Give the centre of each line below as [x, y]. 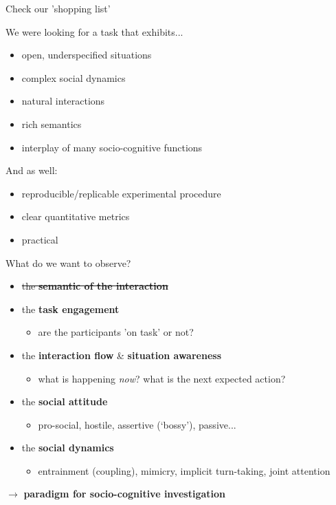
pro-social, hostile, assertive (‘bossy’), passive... [137, 424]
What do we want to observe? [68, 262]
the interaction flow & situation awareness [121, 355]
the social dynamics [68, 448]
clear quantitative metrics [76, 216]
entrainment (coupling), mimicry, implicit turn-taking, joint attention [184, 470]
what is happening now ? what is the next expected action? [162, 378]
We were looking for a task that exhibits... [94, 31]
